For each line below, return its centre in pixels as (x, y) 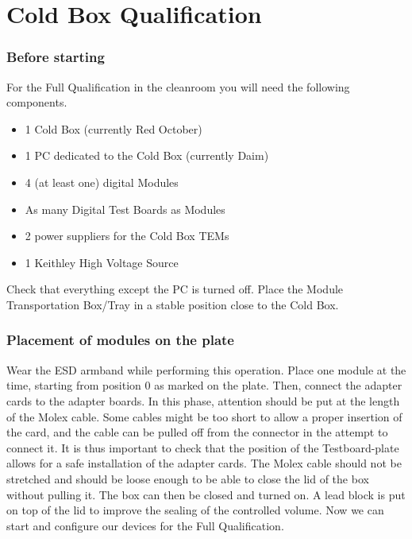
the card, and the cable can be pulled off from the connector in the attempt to (197, 432)
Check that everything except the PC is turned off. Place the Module (175, 289)
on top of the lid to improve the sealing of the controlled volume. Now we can (195, 510)
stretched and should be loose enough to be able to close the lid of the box (188, 478)
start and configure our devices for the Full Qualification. (145, 525)
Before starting (56, 57)
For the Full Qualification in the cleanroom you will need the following (178, 86)
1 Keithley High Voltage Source (102, 262)
